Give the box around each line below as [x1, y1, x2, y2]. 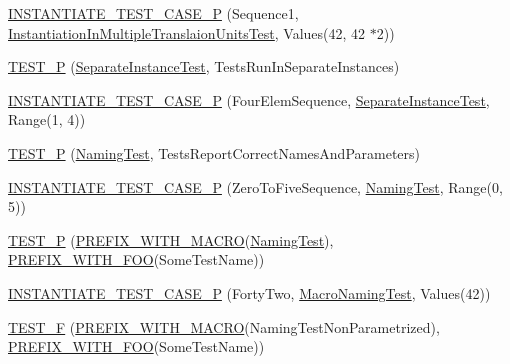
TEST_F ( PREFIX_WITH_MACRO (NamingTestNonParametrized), [8, 316, 440, 337]
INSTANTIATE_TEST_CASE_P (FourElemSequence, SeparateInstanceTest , [8, 89, 490, 110]
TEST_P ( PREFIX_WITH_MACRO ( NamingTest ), [8, 229, 334, 250]
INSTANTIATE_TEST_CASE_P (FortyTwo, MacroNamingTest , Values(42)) [8, 282, 491, 303]
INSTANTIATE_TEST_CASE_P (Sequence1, [8, 3, 299, 23]
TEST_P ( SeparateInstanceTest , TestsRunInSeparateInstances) [8, 56, 400, 77]
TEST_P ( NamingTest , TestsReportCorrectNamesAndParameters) [8, 142, 421, 163]
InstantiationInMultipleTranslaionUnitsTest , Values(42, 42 [8, 22, 366, 43]
